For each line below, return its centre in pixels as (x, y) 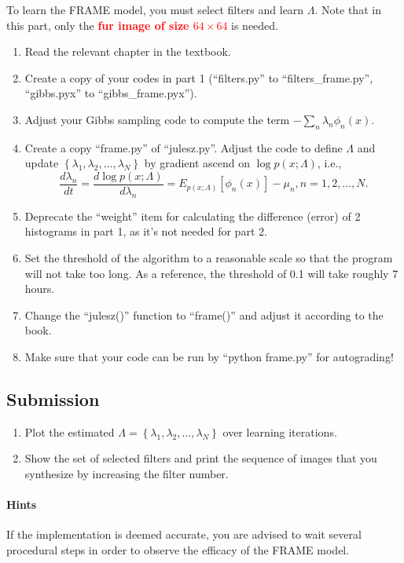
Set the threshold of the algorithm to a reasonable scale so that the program (209, 258)
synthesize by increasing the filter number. (127, 473)
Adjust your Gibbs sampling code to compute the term (157, 119)
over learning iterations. (280, 431)
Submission (53, 398)
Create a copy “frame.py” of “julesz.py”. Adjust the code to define (184, 147)
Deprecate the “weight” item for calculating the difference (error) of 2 (193, 216)
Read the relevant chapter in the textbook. (128, 51)
